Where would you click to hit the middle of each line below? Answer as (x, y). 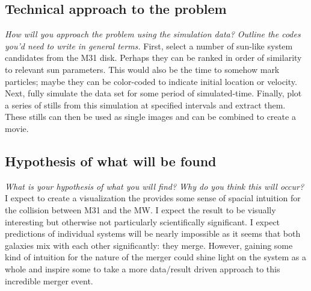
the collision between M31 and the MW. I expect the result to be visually (140, 209)
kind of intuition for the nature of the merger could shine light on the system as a (155, 257)
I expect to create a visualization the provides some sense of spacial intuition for (153, 198)
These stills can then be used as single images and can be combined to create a (150, 117)
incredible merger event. (49, 280)
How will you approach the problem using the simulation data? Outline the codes (153, 34)
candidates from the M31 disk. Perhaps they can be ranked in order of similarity (153, 58)
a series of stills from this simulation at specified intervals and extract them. (145, 105)
